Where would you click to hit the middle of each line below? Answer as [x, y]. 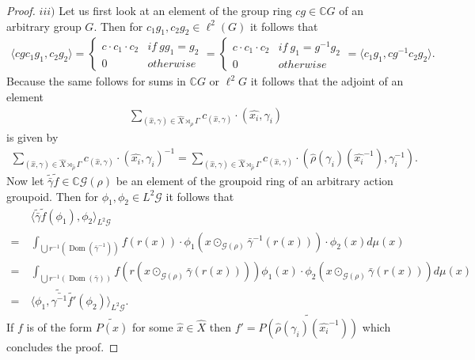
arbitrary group [44, 26]
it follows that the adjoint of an [327, 81]
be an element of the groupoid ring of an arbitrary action [255, 181]
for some [152, 326]
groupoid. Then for [53, 196]
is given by [32, 137]
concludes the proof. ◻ [63, 346]
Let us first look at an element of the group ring [175, 10]
